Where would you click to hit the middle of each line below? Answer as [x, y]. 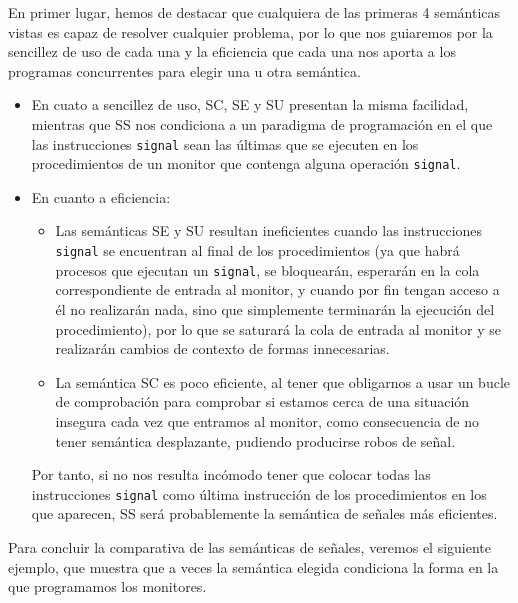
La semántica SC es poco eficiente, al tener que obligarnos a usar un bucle [283, 381]
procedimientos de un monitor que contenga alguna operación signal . [246, 163]
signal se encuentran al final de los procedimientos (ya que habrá [257, 250]
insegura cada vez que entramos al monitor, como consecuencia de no [267, 420]
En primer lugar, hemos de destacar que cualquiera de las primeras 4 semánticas [254, 12]
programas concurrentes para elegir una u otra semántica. [184, 70]
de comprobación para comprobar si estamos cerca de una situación [262, 401]
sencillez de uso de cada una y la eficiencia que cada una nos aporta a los [232, 51]
